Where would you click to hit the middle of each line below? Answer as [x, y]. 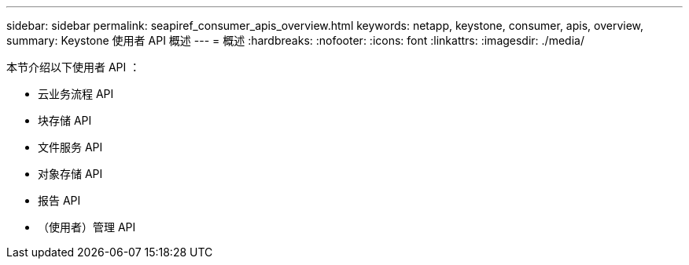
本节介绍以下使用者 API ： [74, 67]
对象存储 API [70, 174]
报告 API [59, 200]
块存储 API [65, 120]
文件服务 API [70, 147]
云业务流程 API [76, 94]
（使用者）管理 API [87, 227]
